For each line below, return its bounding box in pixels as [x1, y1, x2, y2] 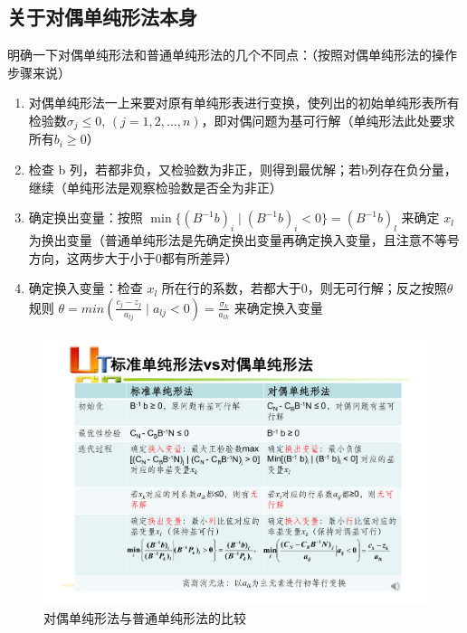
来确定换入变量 [233, 298, 323, 316]
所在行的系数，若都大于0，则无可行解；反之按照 [161, 279, 447, 298]
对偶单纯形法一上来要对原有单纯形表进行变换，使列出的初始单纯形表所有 [28, 93, 460, 112]
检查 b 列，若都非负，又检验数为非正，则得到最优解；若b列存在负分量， [28, 160, 457, 179]
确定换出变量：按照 [28, 208, 143, 227]
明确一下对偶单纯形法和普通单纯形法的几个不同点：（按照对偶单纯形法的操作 [7, 45, 457, 64]
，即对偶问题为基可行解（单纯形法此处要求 [201, 110, 455, 129]
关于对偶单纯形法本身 [7, 3, 197, 31]
